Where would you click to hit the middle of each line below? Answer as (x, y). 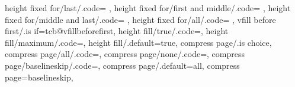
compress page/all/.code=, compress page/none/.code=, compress (125, 54)
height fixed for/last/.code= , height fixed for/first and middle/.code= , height (148, 8)
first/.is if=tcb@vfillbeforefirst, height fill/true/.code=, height (117, 31)
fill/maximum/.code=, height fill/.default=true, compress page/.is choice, (138, 42)
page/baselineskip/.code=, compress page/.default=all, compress (122, 65)
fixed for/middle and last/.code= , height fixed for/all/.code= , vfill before (140, 19)
